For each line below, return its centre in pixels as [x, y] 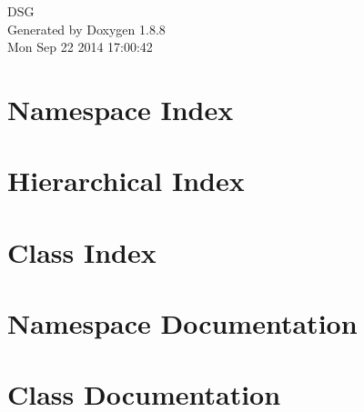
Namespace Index [121, 109]
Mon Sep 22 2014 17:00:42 [80, 47]
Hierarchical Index [126, 181]
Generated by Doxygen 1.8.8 [86, 29]
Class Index [82, 251]
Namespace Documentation [182, 323]
